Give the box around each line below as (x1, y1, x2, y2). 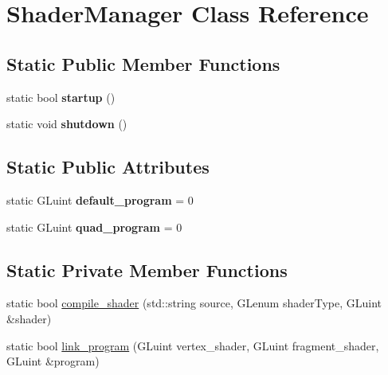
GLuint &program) (6, 353, 100, 369)
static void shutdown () (6, 115, 127, 132)
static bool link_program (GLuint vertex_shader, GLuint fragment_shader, (6, 337, 379, 354)
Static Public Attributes (6, 154, 210, 179)
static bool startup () (6, 88, 116, 105)
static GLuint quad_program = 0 (6, 218, 182, 235)
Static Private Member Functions (6, 257, 288, 282)
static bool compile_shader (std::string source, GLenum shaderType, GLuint (6, 295, 382, 311)
